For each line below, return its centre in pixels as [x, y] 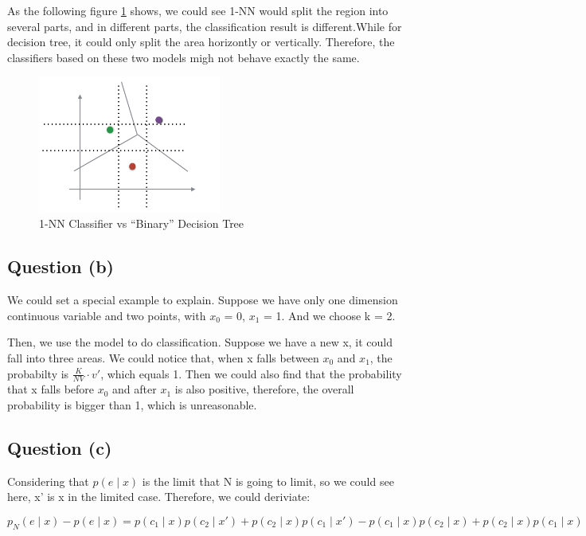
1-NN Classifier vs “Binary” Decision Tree [142, 223]
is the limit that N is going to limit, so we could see [268, 481]
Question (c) [60, 448]
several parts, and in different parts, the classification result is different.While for [205, 26]
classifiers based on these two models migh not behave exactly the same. [184, 57]
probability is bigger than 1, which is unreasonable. [132, 405]
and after [135, 389]
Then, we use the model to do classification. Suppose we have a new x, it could [200, 342]
